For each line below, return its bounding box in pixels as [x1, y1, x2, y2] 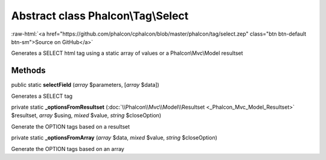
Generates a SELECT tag [11, 92, 72, 100]
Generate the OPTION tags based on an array [11, 145, 125, 152]
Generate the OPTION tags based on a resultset [11, 123, 130, 130]
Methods [11, 65, 46, 75]
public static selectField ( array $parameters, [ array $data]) [11, 82, 159, 89]
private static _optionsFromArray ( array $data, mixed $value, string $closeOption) [11, 134, 217, 141]
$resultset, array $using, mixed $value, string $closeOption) [11, 112, 162, 119]
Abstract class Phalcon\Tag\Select [11, 9, 189, 22]
